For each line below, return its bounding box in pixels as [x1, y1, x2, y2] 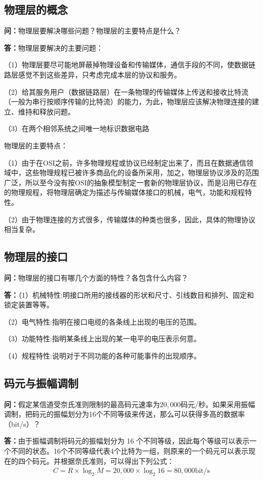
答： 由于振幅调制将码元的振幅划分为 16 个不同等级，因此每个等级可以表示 [4, 435, 250, 446]
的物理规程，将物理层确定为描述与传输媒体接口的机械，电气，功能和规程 [4, 187, 245, 197]
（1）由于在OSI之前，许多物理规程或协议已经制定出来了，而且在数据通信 [4, 157, 246, 168]
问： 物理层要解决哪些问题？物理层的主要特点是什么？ [4, 25, 181, 36]
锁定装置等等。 [4, 299, 54, 310]
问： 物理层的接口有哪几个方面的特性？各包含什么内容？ [4, 272, 188, 283]
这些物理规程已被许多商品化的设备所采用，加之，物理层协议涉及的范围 [25, 167, 259, 178]
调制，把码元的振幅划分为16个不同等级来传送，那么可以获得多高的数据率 [4, 409, 245, 419]
